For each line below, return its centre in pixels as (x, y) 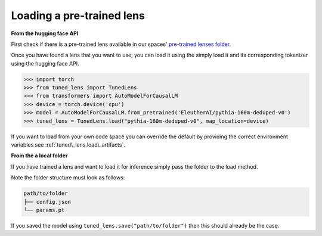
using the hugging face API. (45, 63)
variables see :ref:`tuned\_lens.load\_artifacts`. (68, 145)
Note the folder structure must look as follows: (68, 178)
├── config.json (47, 202)
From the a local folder (39, 156)
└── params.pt (44, 210)
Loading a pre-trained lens (78, 15)
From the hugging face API (45, 33)
